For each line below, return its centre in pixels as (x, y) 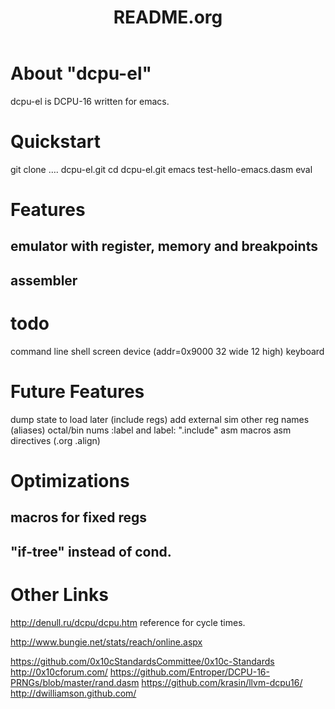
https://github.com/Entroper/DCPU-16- (189, 672)
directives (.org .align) (55, 440)
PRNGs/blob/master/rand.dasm (75, 682)
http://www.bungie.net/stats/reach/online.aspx (106, 642)
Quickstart (56, 142)
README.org (168, 17)
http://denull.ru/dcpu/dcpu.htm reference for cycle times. (128, 622)
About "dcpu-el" (81, 73)
